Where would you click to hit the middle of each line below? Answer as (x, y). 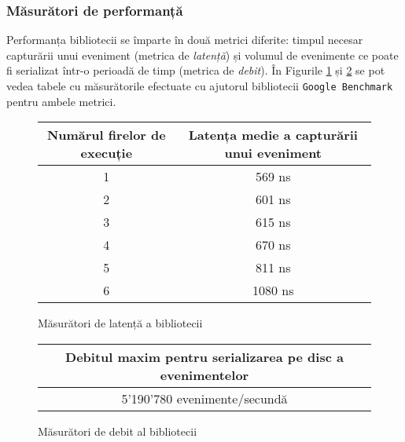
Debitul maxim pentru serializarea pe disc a (204, 356)
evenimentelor (204, 374)
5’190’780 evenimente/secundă (204, 398)
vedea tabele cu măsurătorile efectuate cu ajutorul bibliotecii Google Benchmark (200, 86)
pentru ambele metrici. (61, 101)
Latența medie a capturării (273, 135)
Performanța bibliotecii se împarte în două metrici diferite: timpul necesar (185, 40)
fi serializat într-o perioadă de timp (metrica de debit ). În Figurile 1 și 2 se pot (196, 70)
